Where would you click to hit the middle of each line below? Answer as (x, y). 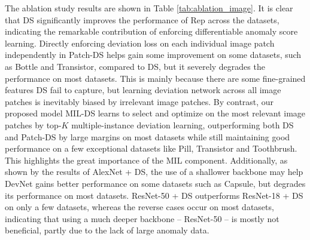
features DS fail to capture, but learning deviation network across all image (143, 90)
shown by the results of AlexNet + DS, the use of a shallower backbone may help (154, 172)
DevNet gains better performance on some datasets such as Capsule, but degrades (155, 183)
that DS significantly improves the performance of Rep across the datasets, (142, 19)
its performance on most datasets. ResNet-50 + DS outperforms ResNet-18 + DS (154, 195)
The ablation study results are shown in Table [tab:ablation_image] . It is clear (149, 8)
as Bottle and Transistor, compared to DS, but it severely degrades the (135, 66)
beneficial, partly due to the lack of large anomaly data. (107, 230)
